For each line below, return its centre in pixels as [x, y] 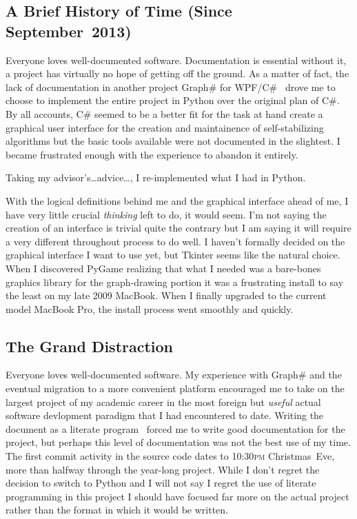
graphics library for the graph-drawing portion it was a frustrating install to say [175, 282]
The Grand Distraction [90, 346]
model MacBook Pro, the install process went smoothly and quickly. [150, 308]
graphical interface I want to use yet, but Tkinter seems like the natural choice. [173, 255]
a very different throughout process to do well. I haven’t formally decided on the [175, 241]
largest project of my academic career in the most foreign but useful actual [163, 401]
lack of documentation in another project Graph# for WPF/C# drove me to [171, 86]
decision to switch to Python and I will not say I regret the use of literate [161, 483]
